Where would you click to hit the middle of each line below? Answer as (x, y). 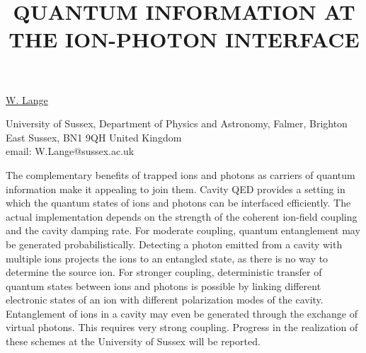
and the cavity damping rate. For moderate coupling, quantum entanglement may (183, 230)
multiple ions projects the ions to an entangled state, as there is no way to (167, 258)
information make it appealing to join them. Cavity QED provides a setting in (176, 189)
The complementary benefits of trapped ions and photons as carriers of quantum (181, 174)
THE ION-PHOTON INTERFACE (184, 39)
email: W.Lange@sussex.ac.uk (70, 151)
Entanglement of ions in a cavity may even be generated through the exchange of (182, 313)
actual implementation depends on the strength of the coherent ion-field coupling (182, 216)
